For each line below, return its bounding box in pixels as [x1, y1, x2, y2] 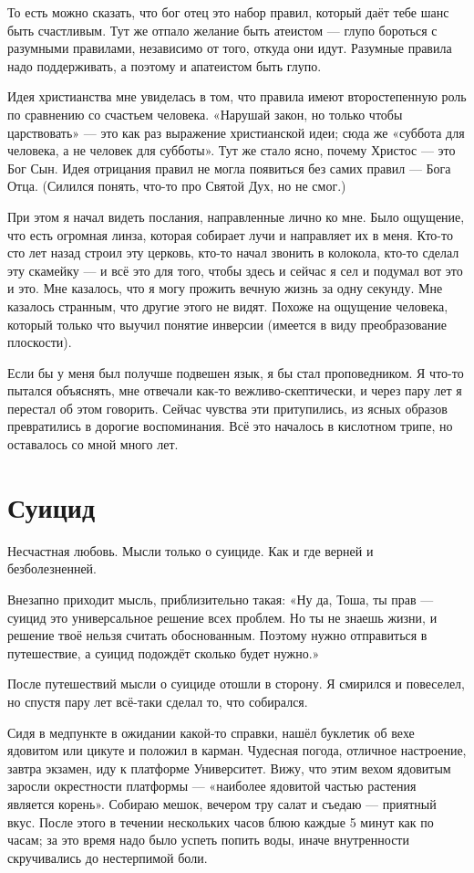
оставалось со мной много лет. [7, 435, 179, 454]
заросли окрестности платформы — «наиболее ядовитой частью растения [7, 776, 417, 795]
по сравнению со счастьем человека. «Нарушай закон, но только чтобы [7, 104, 403, 123]
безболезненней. [7, 559, 97, 578]
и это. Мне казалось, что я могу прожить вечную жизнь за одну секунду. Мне [7, 279, 443, 298]
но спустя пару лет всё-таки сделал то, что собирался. [7, 691, 308, 710]
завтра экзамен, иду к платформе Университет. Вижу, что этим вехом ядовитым [7, 758, 451, 777]
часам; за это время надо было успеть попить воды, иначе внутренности [7, 830, 409, 849]
